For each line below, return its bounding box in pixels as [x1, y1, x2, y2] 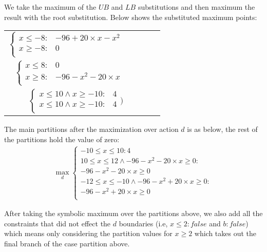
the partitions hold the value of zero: [4, 133, 120, 144]
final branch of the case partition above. [4, 238, 130, 249]
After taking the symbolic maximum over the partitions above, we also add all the [4, 208, 263, 219]
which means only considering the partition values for [4, 228, 173, 239]
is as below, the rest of [187, 124, 258, 134]
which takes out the [194, 228, 257, 239]
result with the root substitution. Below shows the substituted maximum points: [4, 11, 257, 22]
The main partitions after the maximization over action [4, 124, 179, 134]
